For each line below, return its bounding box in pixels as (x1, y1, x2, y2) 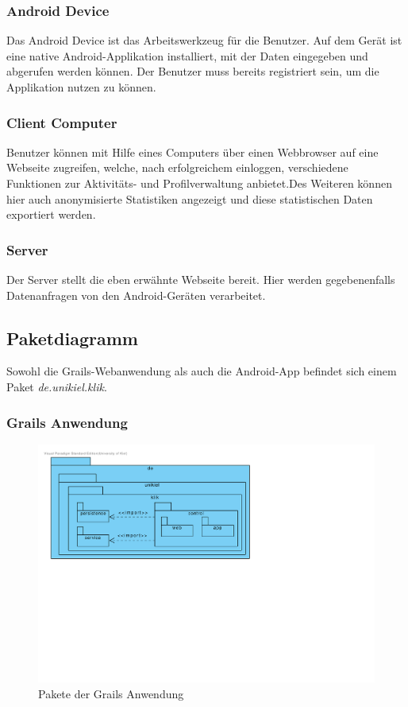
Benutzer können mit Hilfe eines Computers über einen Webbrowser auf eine (6, 143, 379, 160)
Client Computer (6, 112, 117, 132)
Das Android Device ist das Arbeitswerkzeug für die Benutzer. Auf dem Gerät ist (6, 32, 402, 49)
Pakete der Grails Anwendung (38, 686, 184, 702)
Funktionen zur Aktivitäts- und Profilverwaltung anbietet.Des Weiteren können (6, 175, 392, 191)
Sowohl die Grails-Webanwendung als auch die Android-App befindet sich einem (6, 363, 397, 379)
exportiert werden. (6, 206, 96, 223)
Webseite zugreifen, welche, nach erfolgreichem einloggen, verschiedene (6, 159, 348, 176)
